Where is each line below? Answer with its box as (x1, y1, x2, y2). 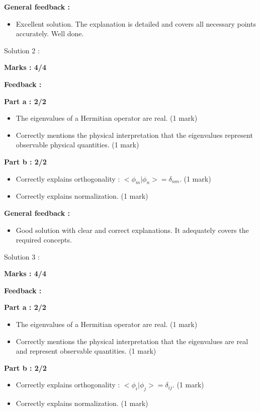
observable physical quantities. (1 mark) (16, 139, 139, 150)
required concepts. (16, 234, 72, 245)
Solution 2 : (4, 45, 40, 55)
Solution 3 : (4, 251, 40, 262)
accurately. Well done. (16, 28, 84, 39)
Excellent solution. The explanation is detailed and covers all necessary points (16, 18, 256, 29)
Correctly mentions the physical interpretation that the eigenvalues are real (16, 336, 248, 346)
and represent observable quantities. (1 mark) (16, 346, 156, 356)
